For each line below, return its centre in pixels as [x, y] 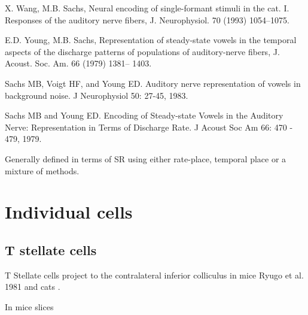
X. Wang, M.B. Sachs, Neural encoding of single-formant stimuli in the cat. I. [147, 8]
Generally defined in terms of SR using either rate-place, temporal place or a [146, 158]
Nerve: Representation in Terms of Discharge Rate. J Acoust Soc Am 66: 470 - [149, 127]
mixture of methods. [42, 170]
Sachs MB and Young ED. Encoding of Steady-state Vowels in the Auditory [144, 115]
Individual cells [69, 212]
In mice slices [29, 306]
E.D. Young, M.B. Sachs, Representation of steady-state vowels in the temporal [151, 40]
